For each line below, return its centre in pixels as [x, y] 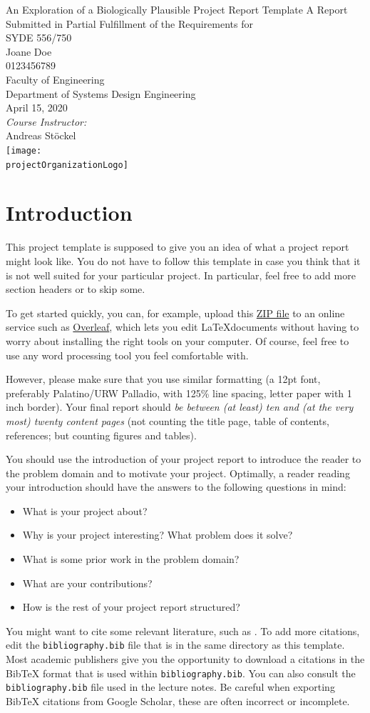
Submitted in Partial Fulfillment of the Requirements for [129, 23]
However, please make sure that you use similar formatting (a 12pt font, [163, 379]
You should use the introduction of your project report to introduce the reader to [184, 459]
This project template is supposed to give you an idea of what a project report [178, 247]
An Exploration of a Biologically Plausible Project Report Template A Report [177, 9]
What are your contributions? [87, 583]
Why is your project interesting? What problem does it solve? [158, 535]
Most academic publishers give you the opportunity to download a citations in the [185, 659]
